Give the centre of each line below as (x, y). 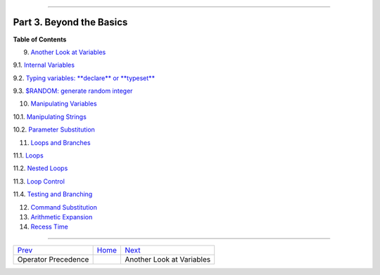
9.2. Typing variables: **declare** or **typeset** (84, 78)
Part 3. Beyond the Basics (70, 22)
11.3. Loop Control (39, 181)
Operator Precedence (53, 259)
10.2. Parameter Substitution (54, 129)
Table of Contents (40, 39)
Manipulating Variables (64, 104)
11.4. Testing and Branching (53, 194)
